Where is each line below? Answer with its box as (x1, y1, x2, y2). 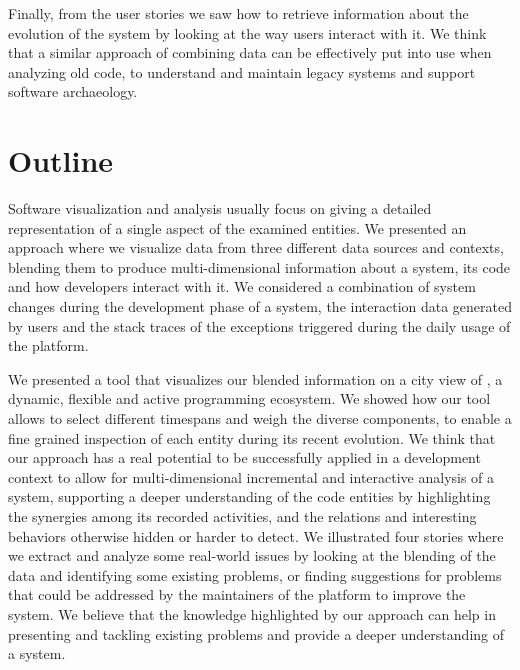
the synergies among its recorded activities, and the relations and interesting (8, 506, 477, 526)
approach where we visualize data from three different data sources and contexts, (8, 237, 504, 258)
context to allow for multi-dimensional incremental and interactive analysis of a (8, 466, 495, 487)
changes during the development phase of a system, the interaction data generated (8, 296, 513, 317)
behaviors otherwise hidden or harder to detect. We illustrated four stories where (8, 525, 504, 546)
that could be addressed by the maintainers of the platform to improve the (8, 584, 466, 605)
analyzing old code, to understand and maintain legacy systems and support (8, 61, 476, 82)
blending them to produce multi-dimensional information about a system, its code (8, 256, 511, 277)
